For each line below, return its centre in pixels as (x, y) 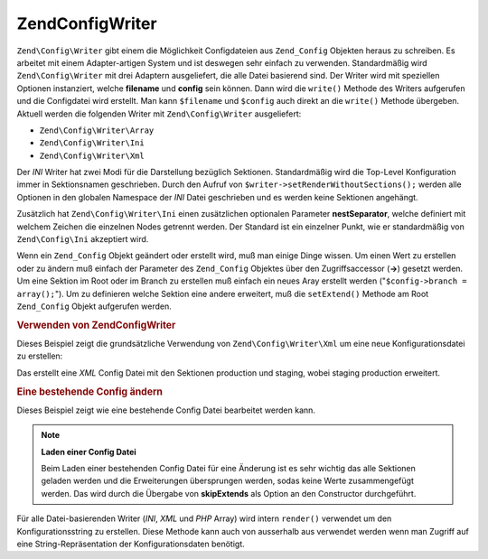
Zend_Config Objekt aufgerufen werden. (94, 306)
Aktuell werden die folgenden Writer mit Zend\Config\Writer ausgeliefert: (159, 114)
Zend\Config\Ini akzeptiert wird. (83, 239)
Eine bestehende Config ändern (89, 391)
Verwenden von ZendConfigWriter (96, 325)
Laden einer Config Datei (89, 452)
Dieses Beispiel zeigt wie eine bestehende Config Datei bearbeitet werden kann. (166, 410)
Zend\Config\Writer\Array (97, 130)
